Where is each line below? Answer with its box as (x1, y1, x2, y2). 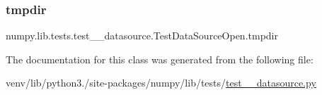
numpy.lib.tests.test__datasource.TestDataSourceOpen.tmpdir (6, 28, 278, 43)
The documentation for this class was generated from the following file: (6, 51, 314, 66)
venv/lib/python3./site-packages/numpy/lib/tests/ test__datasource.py (6, 75, 316, 90)
